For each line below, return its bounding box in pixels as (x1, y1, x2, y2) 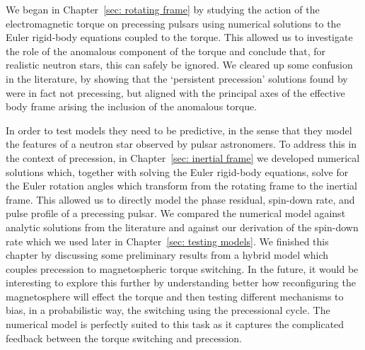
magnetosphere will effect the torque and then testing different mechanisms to (6, 288, 344, 303)
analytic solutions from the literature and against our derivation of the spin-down (6, 219, 359, 234)
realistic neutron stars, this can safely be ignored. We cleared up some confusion (6, 57, 353, 72)
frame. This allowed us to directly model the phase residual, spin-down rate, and (6, 192, 355, 206)
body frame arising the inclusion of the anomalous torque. (6, 99, 257, 114)
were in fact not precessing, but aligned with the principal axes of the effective (6, 85, 345, 100)
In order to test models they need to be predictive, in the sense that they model (6, 122, 352, 137)
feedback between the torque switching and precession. (6, 330, 242, 345)
